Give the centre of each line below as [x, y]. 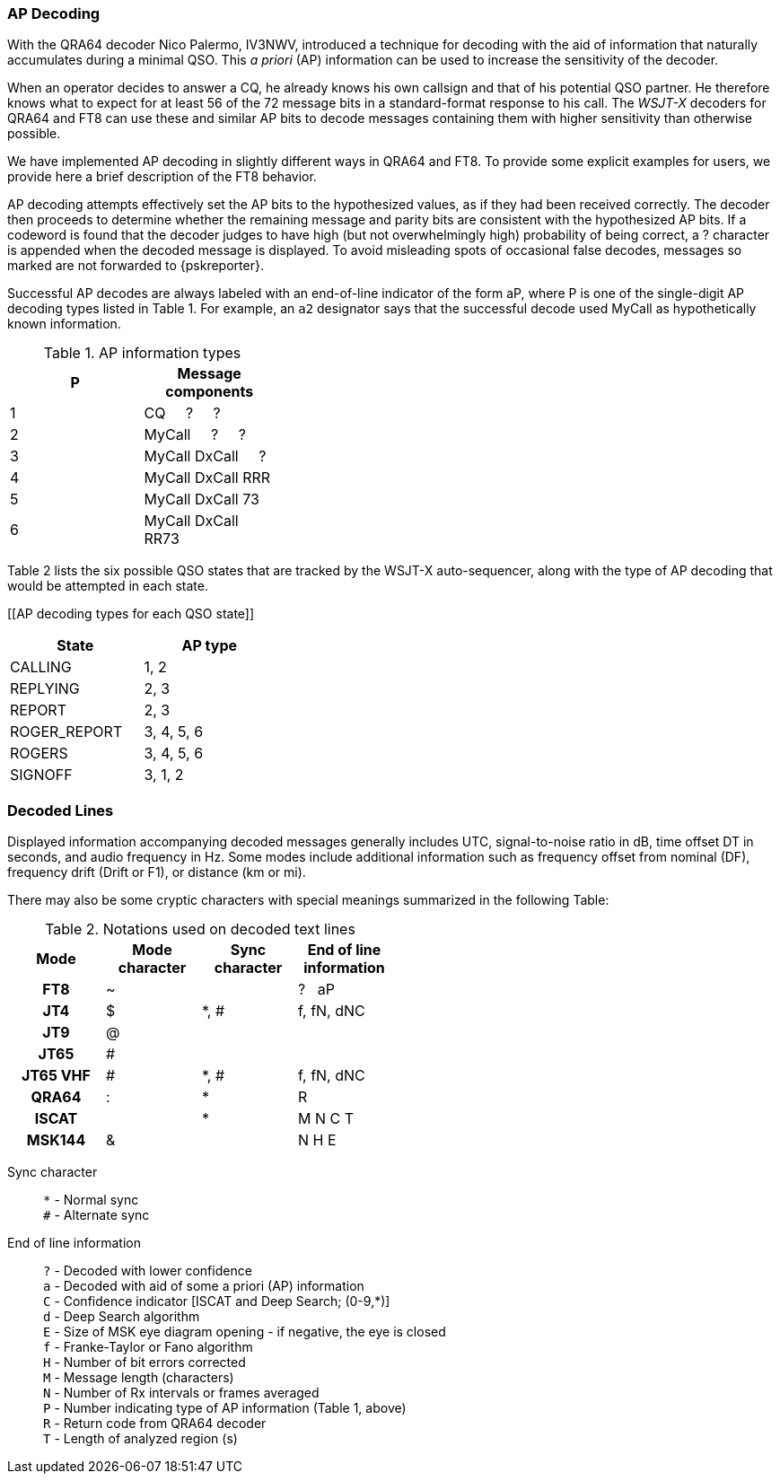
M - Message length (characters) [139, 1378]
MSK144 [56, 1140]
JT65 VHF [56, 1076]
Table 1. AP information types [142, 353]
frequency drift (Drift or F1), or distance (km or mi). [157, 872]
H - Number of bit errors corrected [145, 1363]
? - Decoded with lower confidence [148, 1271]
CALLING [41, 667]
